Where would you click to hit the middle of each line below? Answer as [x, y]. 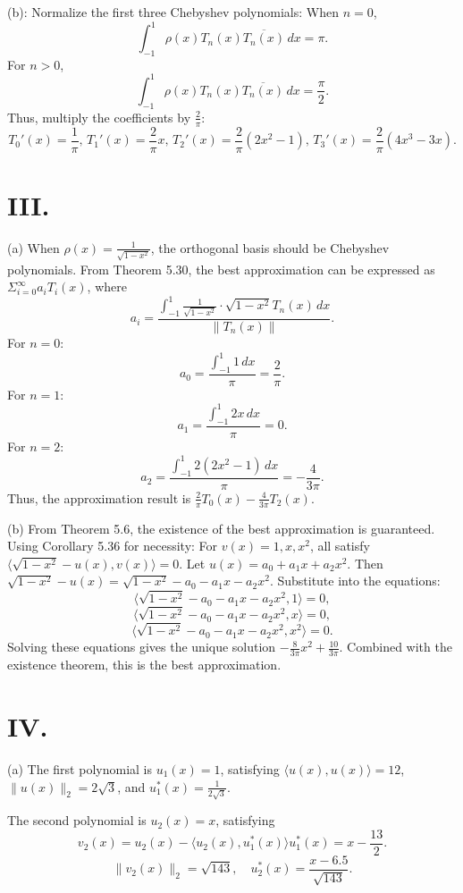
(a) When [34, 247]
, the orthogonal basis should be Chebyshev [270, 247]
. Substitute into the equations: [355, 581]
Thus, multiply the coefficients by [99, 117]
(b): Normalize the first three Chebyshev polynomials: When [173, 12]
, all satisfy [340, 546]
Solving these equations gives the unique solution [142, 647]
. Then [365, 563]
